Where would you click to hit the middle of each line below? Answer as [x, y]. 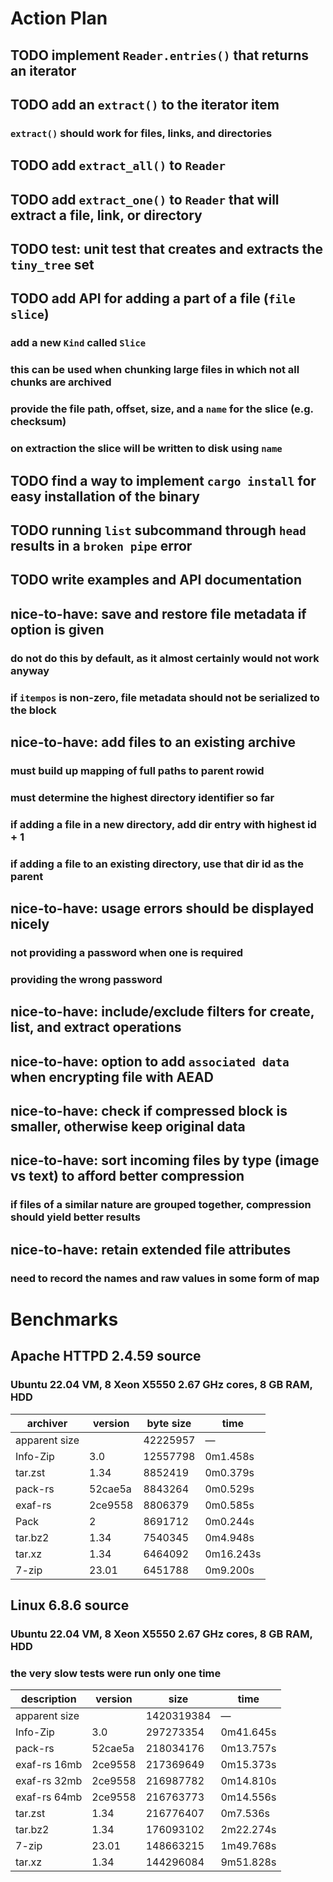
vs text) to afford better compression [127, 1176]
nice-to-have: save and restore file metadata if [158, 613]
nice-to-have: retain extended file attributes [151, 1249]
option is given [57, 629]
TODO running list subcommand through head [158, 530]
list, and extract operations [96, 1027]
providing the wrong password [86, 979]
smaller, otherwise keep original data [128, 1127]
